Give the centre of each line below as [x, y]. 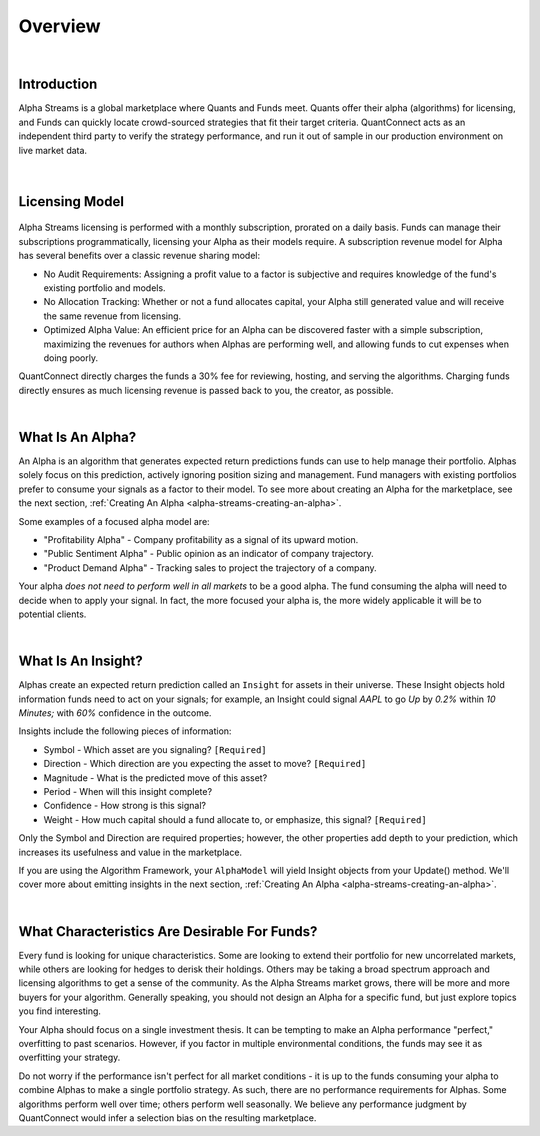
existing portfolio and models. [104, 287]
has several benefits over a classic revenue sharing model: [139, 256]
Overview [59, 26]
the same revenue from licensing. [112, 316]
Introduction [58, 84]
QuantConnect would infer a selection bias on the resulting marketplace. [167, 1117]
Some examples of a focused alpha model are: [114, 521]
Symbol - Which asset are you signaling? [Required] [155, 749]
